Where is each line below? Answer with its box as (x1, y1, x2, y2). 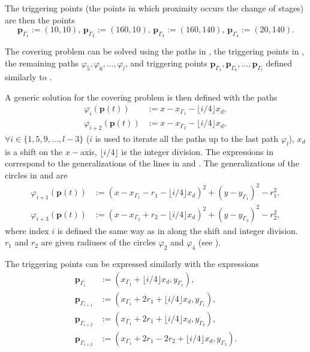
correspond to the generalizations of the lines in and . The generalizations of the (5, 157, 299, 169)
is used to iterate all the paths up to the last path (95, 132, 279, 145)
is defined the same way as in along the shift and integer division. (57, 224, 298, 236)
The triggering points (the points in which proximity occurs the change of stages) (5, 2, 304, 14)
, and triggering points (125, 56, 207, 69)
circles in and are (5, 169, 68, 181)
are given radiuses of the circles (41, 236, 156, 248)
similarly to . (5, 71, 52, 83)
